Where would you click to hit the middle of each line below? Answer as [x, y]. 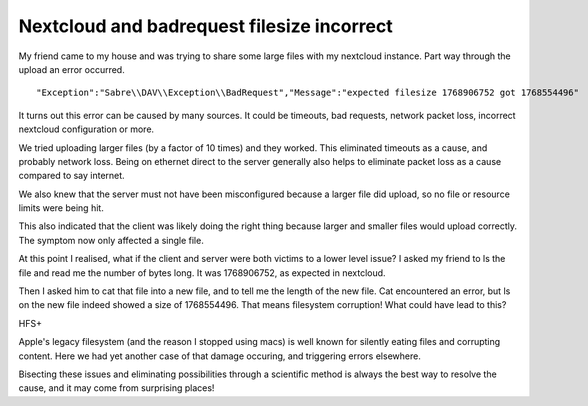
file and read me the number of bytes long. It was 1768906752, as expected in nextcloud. [202, 272]
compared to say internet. [71, 176]
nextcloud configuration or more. [86, 129]
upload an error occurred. [71, 69]
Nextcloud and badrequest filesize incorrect [206, 26]
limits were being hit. [61, 208]
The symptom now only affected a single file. [111, 240]
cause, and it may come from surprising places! [116, 388]
